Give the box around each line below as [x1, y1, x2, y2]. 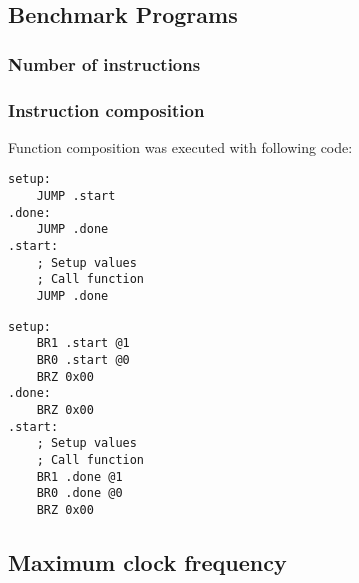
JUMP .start [36, 189, 116, 204]
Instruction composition [8, 97, 205, 122]
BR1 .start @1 [36, 336, 130, 351]
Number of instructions [8, 51, 201, 76]
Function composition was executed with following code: [8, 136, 353, 157]
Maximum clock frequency [8, 546, 287, 577]
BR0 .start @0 [36, 353, 130, 367]
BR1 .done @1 [36, 469, 123, 484]
